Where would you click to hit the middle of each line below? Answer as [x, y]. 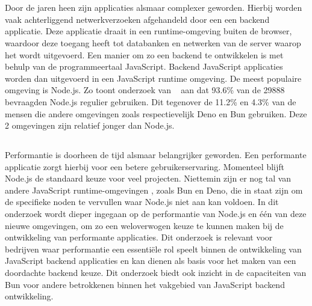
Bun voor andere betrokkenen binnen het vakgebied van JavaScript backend [145, 284]
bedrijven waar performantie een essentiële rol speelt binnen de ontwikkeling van [153, 249]
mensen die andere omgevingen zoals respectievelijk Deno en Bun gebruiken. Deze [156, 113]
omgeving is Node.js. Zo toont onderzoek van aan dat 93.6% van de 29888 [145, 90]
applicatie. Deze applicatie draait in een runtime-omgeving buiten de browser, [148, 31]
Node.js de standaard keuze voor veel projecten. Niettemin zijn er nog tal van [148, 178]
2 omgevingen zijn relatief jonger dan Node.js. [90, 125]
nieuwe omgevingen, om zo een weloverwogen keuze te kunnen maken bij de [144, 225]
